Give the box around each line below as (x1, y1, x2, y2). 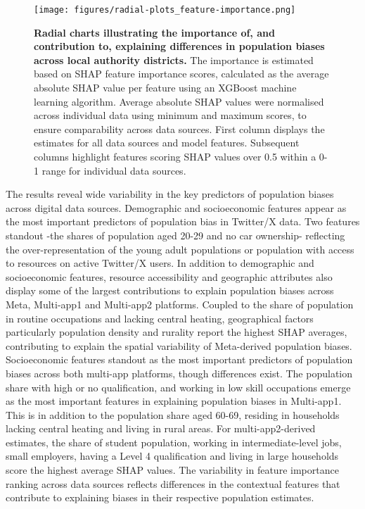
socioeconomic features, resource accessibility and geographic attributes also (6, 269, 333, 284)
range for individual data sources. (41, 163, 186, 177)
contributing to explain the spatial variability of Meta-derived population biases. (6, 338, 352, 353)
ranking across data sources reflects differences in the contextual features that (6, 476, 340, 491)
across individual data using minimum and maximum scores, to (34, 108, 307, 122)
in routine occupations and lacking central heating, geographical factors (6, 310, 314, 325)
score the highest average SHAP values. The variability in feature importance (6, 463, 339, 477)
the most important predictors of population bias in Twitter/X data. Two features (6, 214, 360, 229)
